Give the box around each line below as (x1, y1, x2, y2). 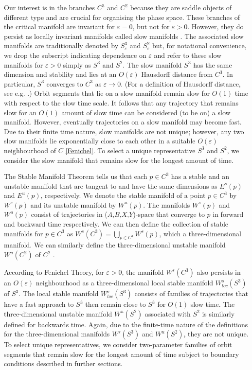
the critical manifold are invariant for (4, 21, 115, 32)
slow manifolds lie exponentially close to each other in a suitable (4, 136, 196, 146)
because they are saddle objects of (130, 2, 232, 12)
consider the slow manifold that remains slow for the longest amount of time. (4, 155, 234, 165)
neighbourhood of (4, 145, 56, 155)
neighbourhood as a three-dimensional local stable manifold (36, 278, 214, 288)
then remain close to (85, 299, 146, 309)
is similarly (202, 308, 235, 318)
